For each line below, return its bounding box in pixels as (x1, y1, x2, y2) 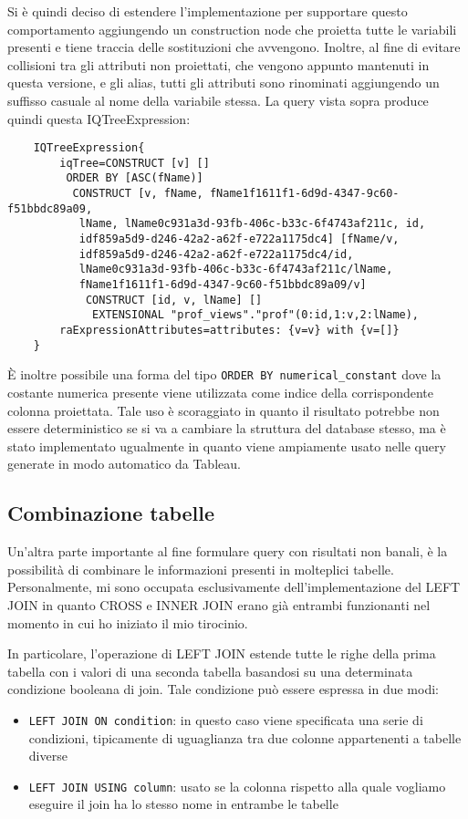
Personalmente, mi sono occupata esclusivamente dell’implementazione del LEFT (7, 577, 461, 596)
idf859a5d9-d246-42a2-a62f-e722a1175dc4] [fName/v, (78, 233, 400, 246)
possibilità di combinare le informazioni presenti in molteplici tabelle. (7, 559, 394, 578)
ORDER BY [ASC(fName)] (66, 171, 203, 185)
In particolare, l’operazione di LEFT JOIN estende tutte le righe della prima (7, 644, 436, 663)
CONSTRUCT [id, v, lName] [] (85, 293, 263, 306)
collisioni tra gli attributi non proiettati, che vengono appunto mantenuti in (7, 55, 430, 74)
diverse (28, 746, 68, 765)
